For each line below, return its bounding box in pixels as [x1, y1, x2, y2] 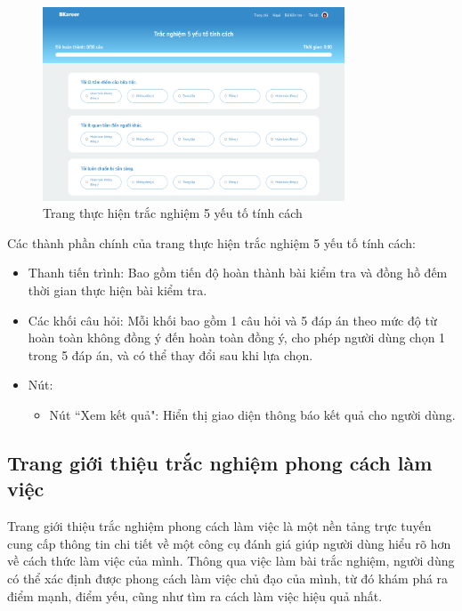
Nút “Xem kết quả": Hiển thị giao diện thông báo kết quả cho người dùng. [49, 405, 456, 423]
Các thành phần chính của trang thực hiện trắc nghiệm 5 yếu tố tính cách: [7, 233, 416, 252]
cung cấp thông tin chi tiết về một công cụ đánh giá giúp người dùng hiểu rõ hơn [7, 534, 451, 552]
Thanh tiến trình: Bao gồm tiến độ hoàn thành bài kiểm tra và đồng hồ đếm [28, 263, 448, 282]
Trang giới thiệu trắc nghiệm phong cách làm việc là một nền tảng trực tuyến [7, 517, 432, 535]
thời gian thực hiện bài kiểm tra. [28, 280, 207, 299]
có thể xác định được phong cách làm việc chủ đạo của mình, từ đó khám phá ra [7, 568, 449, 587]
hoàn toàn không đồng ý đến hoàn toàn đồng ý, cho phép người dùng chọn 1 [28, 328, 446, 347]
